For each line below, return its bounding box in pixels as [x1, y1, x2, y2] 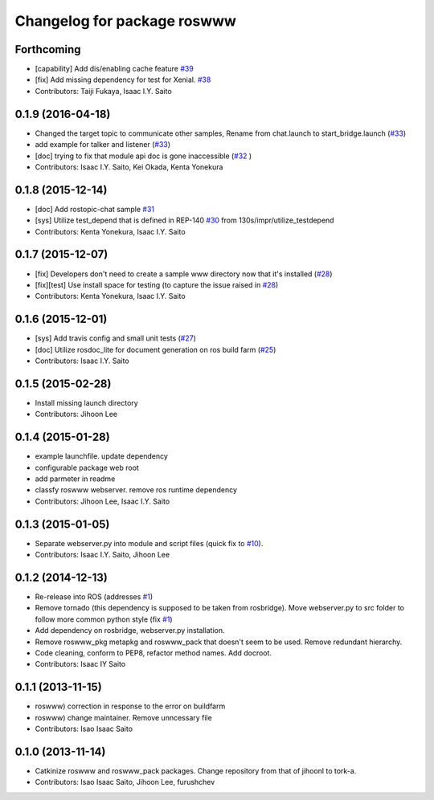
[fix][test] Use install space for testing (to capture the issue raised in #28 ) [35, 280, 279, 289]
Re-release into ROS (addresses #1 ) [35, 591, 153, 602]
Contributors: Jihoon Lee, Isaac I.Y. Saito [35, 496, 170, 506]
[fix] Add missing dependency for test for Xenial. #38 [35, 75, 211, 84]
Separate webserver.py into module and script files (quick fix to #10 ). [35, 538, 264, 548]
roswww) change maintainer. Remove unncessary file [35, 712, 212, 722]
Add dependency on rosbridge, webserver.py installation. [35, 626, 225, 635]
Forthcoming [14, 43, 81, 56]
